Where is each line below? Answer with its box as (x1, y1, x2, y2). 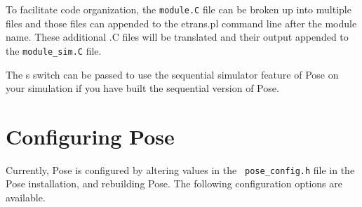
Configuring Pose (6, 121, 175, 150)
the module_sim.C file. (6, 43, 102, 58)
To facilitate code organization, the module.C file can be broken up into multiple (6, 2, 351, 16)
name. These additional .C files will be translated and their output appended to (6, 29, 349, 44)
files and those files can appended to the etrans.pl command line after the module (6, 15, 357, 30)
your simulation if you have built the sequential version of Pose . (6, 81, 279, 95)
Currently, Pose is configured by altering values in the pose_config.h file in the (6, 162, 355, 177)
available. (6, 190, 46, 205)
